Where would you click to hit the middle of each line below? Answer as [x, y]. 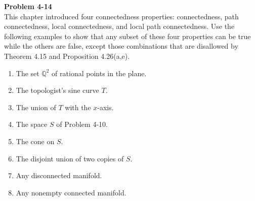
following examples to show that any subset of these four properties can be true [127, 36]
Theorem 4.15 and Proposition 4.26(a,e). [67, 56]
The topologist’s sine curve [57, 90]
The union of [36, 107]
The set [28, 73]
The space [32, 124]
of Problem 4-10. [82, 124]
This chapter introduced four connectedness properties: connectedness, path [121, 16]
